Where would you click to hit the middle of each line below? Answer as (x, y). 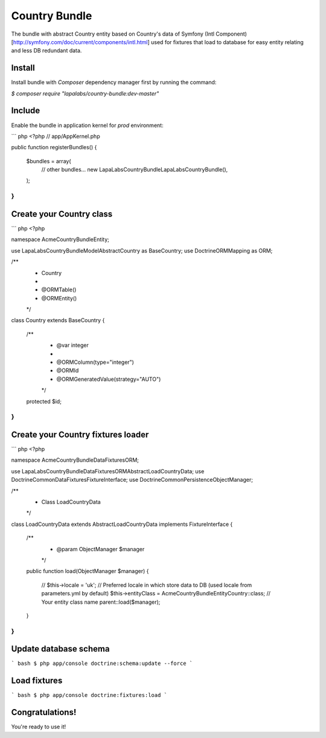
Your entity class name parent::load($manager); (101, 602)
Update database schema (60, 649)
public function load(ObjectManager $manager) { (88, 571)
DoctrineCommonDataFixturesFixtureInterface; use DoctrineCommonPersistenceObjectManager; (132, 480)
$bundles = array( (49, 161)
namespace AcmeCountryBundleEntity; (60, 239)
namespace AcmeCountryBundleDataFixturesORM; (75, 460)
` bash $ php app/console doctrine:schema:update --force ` (102, 664)
